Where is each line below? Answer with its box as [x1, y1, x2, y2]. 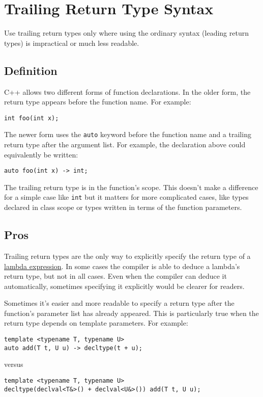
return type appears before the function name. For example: [4, 96, 191, 107]
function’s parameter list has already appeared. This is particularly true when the [4, 307, 259, 318]
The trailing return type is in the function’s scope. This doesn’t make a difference [4, 181, 258, 192]
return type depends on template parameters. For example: [4, 317, 188, 328]
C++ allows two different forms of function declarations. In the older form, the [4, 86, 251, 97]
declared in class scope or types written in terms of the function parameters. [4, 202, 242, 213]
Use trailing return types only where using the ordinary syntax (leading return [4, 28, 249, 38]
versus [4, 359, 23, 369]
